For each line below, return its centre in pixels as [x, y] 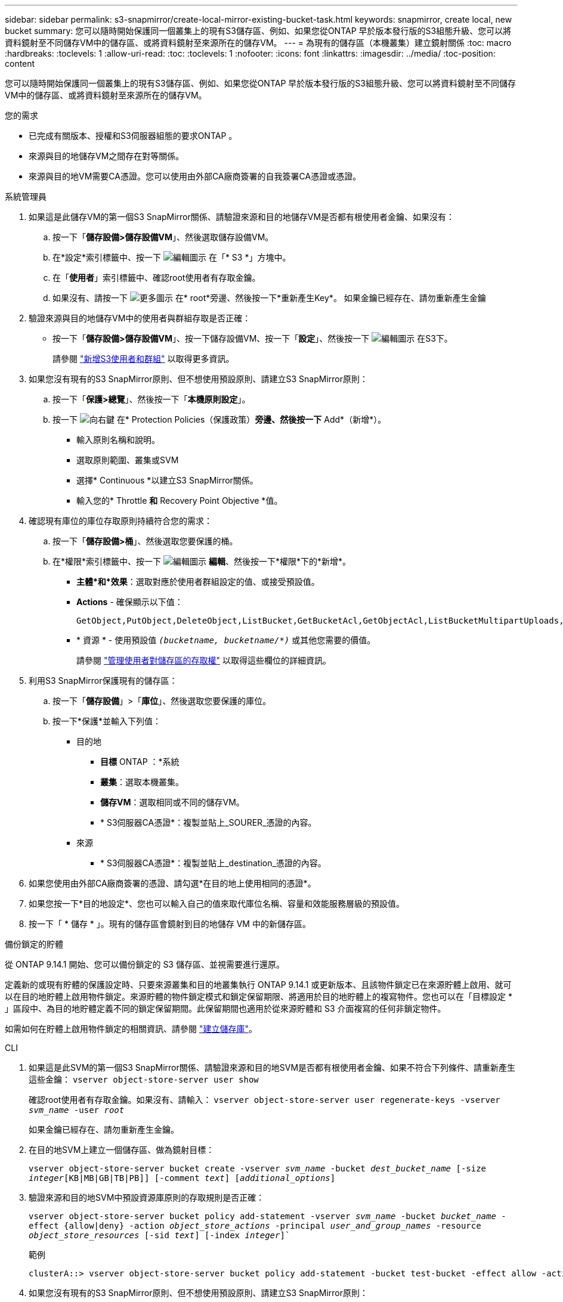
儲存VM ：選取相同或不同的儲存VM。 [172, 802]
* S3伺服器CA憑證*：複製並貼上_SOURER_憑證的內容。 [208, 822]
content [20, 63]
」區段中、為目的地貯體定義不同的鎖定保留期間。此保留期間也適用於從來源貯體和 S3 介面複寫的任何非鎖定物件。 [225, 1008]
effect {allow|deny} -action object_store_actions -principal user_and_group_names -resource [255, 1226]
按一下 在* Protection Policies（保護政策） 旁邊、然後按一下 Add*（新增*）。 [219, 419]
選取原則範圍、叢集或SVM [128, 460]
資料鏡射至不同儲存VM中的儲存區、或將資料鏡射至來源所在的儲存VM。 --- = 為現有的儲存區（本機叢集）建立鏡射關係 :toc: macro [258, 43]
